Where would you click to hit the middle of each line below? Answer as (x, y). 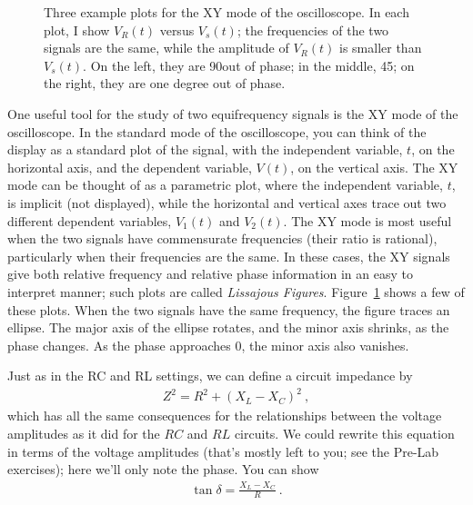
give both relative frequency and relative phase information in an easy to (210, 274)
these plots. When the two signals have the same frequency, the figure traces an (229, 309)
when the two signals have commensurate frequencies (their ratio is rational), (222, 238)
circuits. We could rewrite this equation (344, 433)
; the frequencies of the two (313, 30)
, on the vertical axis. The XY (374, 167)
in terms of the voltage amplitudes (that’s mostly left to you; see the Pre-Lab (223, 451)
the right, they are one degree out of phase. (165, 83)
